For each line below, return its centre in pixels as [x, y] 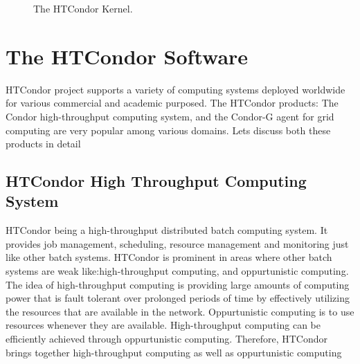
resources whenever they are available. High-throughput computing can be [163, 325]
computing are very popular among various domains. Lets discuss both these [168, 130]
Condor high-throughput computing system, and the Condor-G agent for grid [170, 116]
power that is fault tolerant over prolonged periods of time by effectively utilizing [178, 298]
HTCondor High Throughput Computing [156, 181]
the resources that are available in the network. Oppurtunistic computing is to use [180, 311]
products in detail [43, 144]
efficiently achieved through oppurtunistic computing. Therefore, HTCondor [167, 339]
